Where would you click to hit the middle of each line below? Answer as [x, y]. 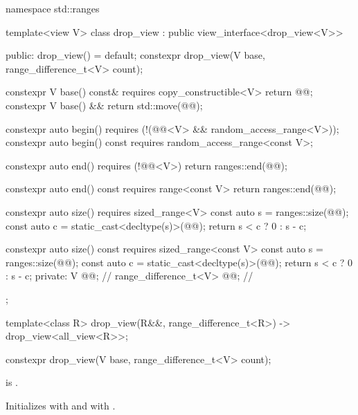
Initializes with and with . [61, 405]
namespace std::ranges [53, 8]
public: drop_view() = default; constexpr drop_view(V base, [135, 55]
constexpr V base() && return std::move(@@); [104, 105]
